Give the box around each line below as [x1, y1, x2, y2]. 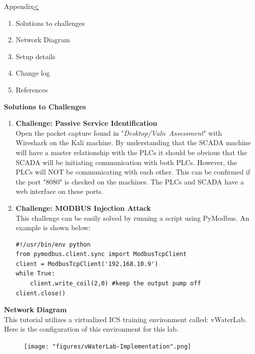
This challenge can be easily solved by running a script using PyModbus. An [15, 212, 250, 223]
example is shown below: [15, 222, 91, 233]
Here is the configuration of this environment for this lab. [4, 324, 179, 334]
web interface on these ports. [15, 186, 103, 196]
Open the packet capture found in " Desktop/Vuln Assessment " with [15, 127, 222, 138]
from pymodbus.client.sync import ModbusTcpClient [15, 251, 187, 258]
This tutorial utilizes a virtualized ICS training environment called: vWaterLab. [4, 314, 247, 324]
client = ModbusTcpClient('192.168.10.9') [15, 260, 159, 267]
